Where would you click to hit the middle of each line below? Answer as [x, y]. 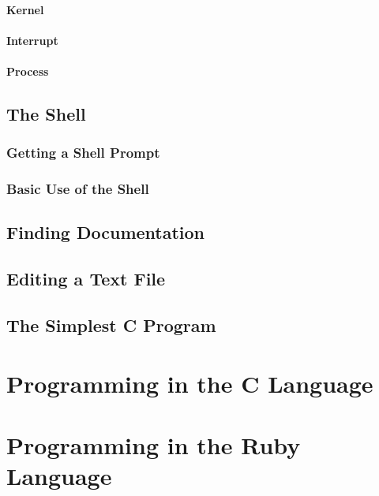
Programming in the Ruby [154, 444]
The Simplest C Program [111, 324]
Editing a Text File [86, 279]
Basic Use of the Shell [78, 189]
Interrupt [32, 40]
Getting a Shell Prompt [83, 153]
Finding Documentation [106, 232]
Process [28, 71]
